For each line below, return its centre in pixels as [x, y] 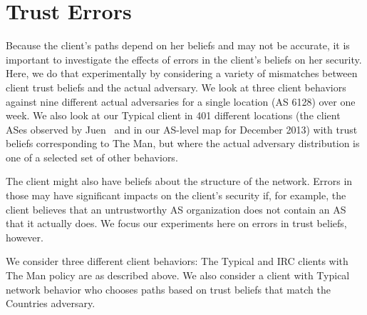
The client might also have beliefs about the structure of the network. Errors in [179, 181]
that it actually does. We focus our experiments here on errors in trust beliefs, [176, 223]
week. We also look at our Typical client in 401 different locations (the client [173, 115]
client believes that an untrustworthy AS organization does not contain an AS [176, 209]
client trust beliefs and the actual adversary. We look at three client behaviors [176, 87]
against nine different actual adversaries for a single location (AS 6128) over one [181, 101]
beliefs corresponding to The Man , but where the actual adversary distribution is [183, 143]
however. [25, 237]
